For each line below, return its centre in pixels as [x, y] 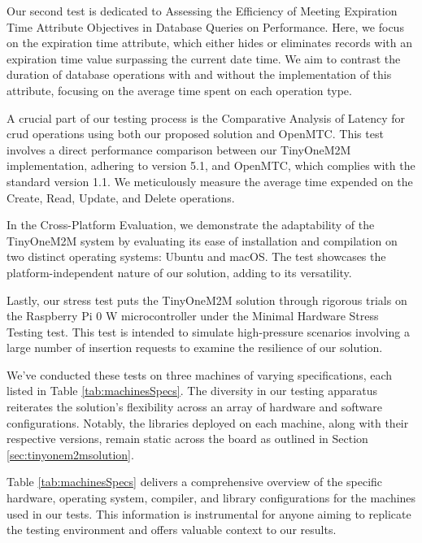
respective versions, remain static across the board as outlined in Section [187, 439]
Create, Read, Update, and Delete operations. [121, 197]
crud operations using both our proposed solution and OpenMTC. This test [195, 134]
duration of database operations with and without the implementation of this [199, 74]
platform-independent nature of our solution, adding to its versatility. [179, 272]
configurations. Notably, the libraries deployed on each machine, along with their [208, 422]
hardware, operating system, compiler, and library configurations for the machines [211, 498]
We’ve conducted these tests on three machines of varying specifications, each [200, 374]
